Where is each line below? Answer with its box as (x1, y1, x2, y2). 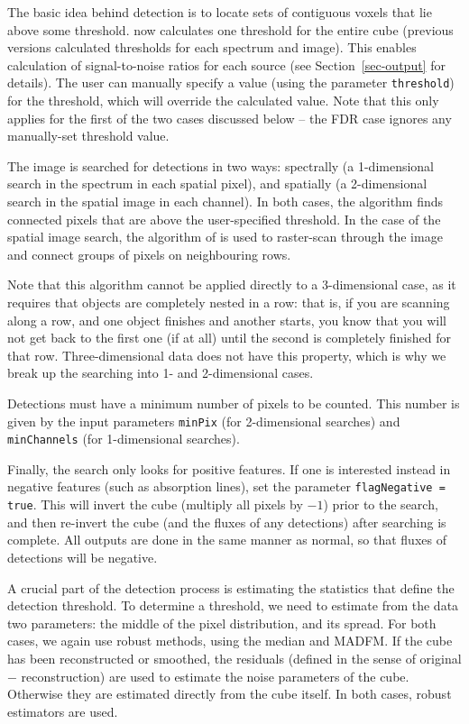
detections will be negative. (7, 547, 158, 566)
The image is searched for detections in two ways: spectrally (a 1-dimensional (7, 156, 435, 175)
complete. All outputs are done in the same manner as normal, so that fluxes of (7, 530, 446, 549)
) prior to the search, (323, 495, 438, 514)
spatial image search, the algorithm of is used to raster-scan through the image (7, 227, 443, 246)
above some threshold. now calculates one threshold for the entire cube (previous (7, 20, 454, 39)
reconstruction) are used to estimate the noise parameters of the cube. (21, 666, 409, 685)
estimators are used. (7, 701, 118, 720)
